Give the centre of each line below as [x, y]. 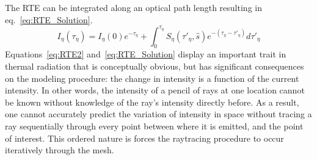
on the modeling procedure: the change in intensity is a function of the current [152, 78]
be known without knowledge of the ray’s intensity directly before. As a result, [152, 102]
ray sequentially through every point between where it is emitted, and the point [154, 126]
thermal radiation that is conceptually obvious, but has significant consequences [155, 66]
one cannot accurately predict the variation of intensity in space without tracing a [158, 114]
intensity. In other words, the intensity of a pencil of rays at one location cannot [155, 90]
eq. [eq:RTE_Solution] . [49, 19]
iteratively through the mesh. [60, 150]
